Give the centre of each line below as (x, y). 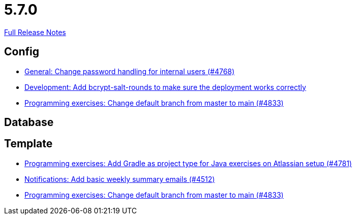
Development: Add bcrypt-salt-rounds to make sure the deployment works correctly (165, 87)
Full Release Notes (35, 32)
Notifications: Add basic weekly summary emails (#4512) (120, 179)
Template (28, 144)
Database (29, 122)
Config (22, 52)
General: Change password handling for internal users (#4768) (130, 71)
